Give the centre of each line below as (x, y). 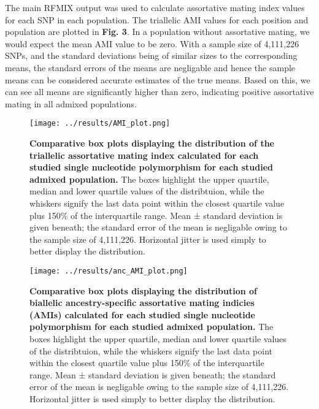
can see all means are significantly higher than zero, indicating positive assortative (159, 92)
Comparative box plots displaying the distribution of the (152, 143)
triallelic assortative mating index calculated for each (144, 155)
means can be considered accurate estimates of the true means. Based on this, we (158, 79)
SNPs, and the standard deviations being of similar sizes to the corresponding (151, 55)
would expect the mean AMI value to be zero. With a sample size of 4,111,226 (152, 43)
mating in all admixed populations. (71, 103)
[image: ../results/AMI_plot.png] (100, 124)
